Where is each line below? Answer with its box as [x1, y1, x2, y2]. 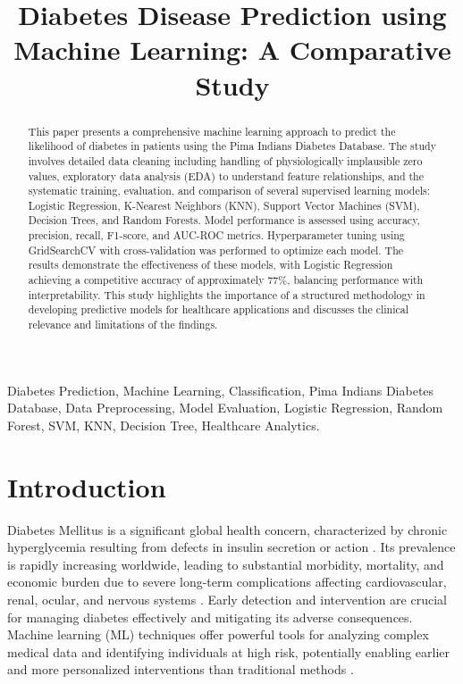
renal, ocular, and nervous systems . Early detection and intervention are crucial [7, 590, 447, 609]
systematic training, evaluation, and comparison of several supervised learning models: [28, 183, 430, 198]
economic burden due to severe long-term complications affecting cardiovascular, [7, 572, 447, 591]
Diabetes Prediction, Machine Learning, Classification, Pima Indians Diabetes [7, 380, 434, 399]
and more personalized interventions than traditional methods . [7, 660, 354, 679]
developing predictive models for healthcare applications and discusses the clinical [28, 302, 409, 317]
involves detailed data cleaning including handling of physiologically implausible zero [28, 153, 423, 168]
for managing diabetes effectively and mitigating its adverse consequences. [7, 607, 413, 626]
